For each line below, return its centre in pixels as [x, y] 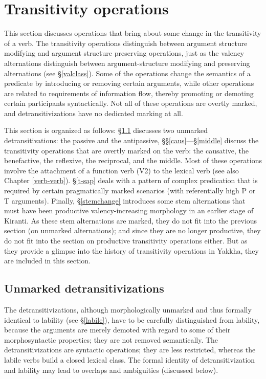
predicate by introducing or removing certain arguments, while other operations [129, 83]
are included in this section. [47, 261]
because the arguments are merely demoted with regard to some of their [117, 330]
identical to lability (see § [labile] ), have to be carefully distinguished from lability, [132, 319]
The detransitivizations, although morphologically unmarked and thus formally [128, 309]
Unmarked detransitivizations [84, 288]
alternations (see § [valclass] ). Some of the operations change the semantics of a [127, 73]
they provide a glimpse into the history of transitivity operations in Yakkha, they [131, 250]
